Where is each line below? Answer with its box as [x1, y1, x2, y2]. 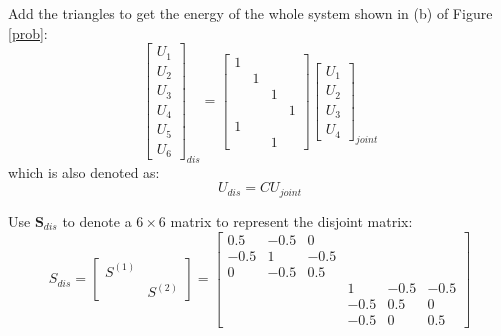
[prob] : [8, 22, 48, 43]
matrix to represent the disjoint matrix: [170, 210, 413, 231]
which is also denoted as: [8, 161, 160, 182]
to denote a [62, 210, 132, 231]
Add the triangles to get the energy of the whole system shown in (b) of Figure [8, 3, 493, 23]
